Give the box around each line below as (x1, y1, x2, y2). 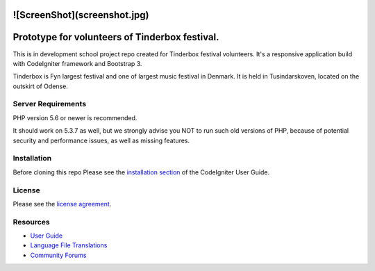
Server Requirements (12, 99, 87, 109)
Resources (12, 217, 50, 227)
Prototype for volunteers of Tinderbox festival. (12, 31, 219, 43)
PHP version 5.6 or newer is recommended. (12, 113, 137, 122)
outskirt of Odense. (12, 82, 69, 90)
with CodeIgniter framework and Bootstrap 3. (12, 59, 142, 67)
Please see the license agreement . (12, 199, 112, 208)
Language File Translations (30, 241, 108, 249)
